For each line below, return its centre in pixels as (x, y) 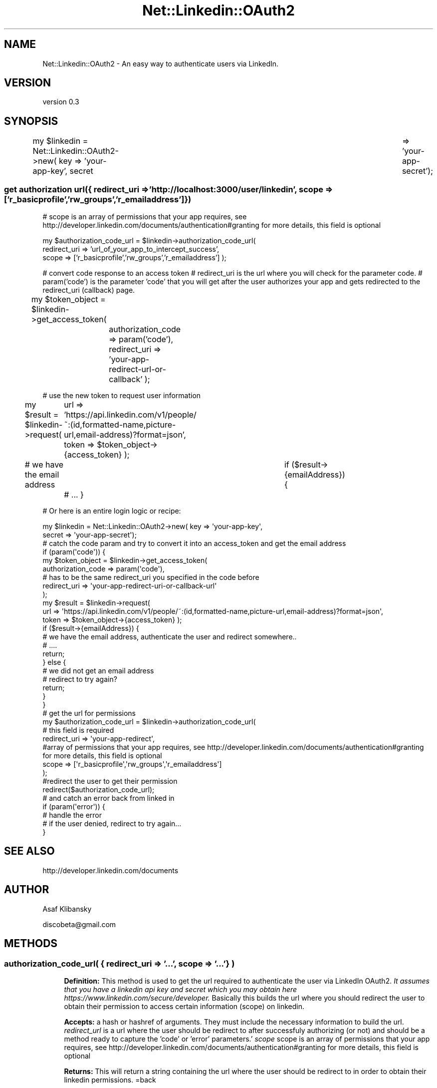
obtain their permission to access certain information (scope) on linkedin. (184, 1006)
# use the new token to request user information (122, 396)
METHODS (31, 944)
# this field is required (78, 730)
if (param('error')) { (74, 807)
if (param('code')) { (74, 552)
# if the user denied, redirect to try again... (112, 824)
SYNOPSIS (31, 121)
